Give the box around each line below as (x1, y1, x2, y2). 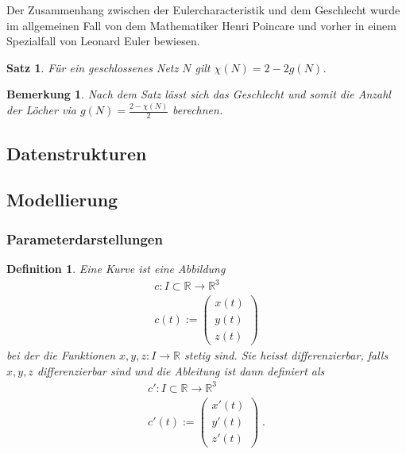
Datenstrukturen (6, 140, 147, 165)
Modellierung (6, 187, 118, 212)
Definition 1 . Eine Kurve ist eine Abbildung (6, 260, 226, 276)
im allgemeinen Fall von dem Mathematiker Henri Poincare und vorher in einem (6, 17, 396, 33)
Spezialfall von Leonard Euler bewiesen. (6, 33, 200, 49)
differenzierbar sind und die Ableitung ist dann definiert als (37, 362, 325, 379)
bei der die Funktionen (6, 347, 116, 364)
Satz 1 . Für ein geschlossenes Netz (6, 59, 179, 75)
